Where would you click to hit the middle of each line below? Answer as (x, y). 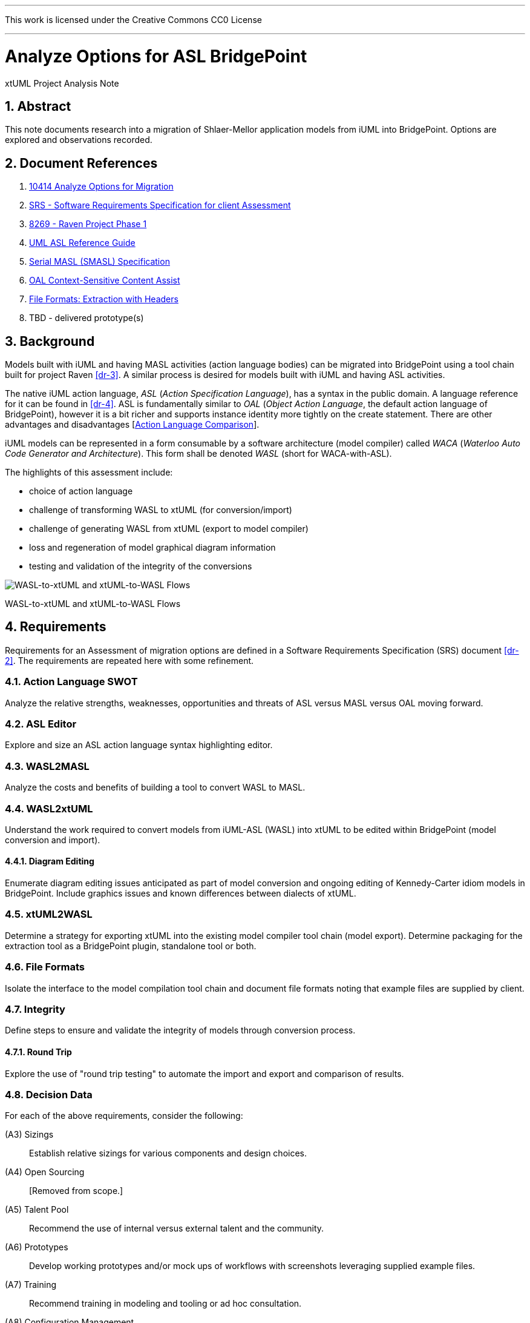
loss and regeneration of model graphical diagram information (152, 548)
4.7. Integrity (35, 1009)
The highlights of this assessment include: (89, 472)
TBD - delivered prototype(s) (87, 318)
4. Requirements (56, 627)
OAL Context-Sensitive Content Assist (105, 280)
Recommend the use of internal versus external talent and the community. (177, 1228)
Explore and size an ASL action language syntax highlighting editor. (139, 745)
